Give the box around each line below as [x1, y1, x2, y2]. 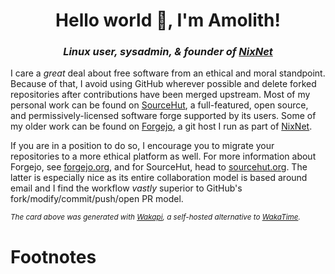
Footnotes [10, 245, 97, 268]
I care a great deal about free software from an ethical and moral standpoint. [10, 67, 326, 79]
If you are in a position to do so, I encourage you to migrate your [10, 140, 275, 152]
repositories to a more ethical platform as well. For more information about [10, 150, 317, 163]
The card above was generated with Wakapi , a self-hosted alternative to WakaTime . [10, 212, 301, 223]
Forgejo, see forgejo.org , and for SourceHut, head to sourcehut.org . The [10, 161, 308, 173]
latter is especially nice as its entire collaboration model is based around [10, 172, 308, 184]
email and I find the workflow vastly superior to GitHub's [10, 182, 243, 194]
